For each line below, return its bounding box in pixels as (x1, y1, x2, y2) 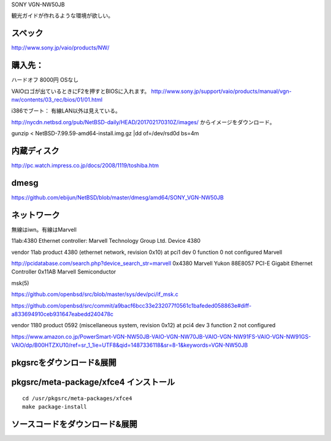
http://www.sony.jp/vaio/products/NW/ (11, 44, 110, 51)
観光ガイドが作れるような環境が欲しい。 (11, 12, 113, 20)
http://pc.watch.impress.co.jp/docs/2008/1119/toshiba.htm (11, 162, 159, 169)
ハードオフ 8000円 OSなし (11, 76, 79, 84)
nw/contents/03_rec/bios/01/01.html (11, 95, 103, 103)
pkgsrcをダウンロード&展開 (11, 357, 116, 368)
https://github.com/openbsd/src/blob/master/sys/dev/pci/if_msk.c (11, 291, 179, 298)
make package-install (22, 403, 87, 410)
